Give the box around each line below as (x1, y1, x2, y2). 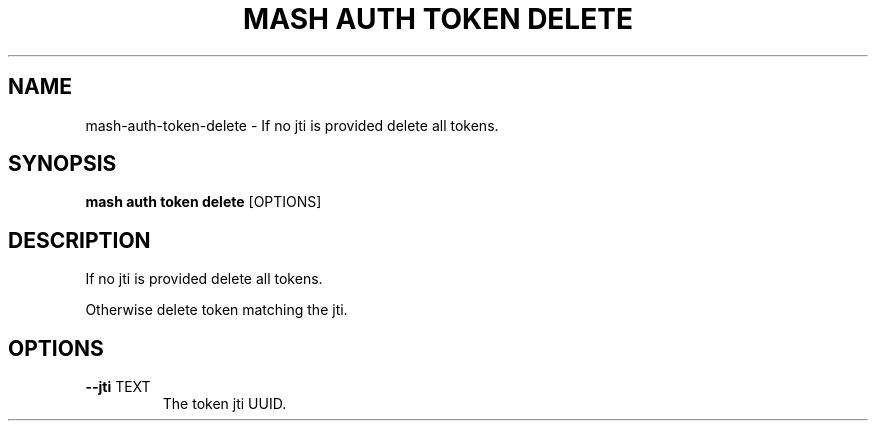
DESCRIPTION (8, 227, 151, 253)
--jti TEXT (85, 378, 151, 396)
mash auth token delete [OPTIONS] (85, 193, 322, 211)
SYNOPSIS (8, 151, 117, 177)
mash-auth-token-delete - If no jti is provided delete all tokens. (85, 116, 499, 134)
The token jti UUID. (162, 395, 287, 413)
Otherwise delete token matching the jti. (85, 301, 348, 319)
